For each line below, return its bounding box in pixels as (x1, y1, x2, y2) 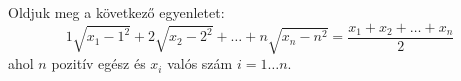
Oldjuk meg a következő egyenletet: (8, 2, 225, 22)
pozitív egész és (51, 53, 146, 74)
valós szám (167, 53, 233, 74)
